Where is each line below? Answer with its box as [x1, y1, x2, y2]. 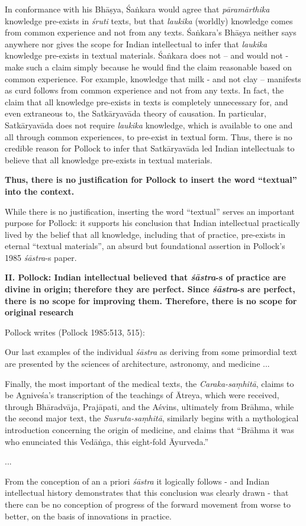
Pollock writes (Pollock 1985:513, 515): [5, 325, 145, 338]
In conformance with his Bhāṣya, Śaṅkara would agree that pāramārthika [5, 3, 270, 15]
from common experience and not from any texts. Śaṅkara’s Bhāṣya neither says [5, 26, 297, 38]
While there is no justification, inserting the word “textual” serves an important [5, 205, 295, 217]
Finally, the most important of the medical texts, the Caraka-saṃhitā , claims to [5, 377, 294, 389]
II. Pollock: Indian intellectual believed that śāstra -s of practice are [5, 271, 286, 283]
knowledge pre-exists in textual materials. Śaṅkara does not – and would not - [5, 49, 289, 62]
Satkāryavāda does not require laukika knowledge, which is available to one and [5, 118, 293, 131]
